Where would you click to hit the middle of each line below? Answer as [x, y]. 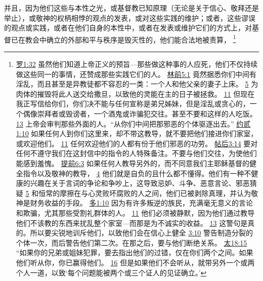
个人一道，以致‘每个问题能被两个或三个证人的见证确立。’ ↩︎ [111, 272]
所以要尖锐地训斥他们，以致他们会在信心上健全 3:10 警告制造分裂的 [142, 233]
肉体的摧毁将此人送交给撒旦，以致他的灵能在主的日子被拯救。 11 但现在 [135, 93]
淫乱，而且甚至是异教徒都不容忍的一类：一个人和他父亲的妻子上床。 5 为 [137, 84]
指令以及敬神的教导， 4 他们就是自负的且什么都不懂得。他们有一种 [134, 173]
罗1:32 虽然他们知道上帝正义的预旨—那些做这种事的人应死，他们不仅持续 [137, 64]
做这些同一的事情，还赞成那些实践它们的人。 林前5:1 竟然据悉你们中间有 [136, 74]
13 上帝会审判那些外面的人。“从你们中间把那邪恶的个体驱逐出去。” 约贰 [133, 123]
